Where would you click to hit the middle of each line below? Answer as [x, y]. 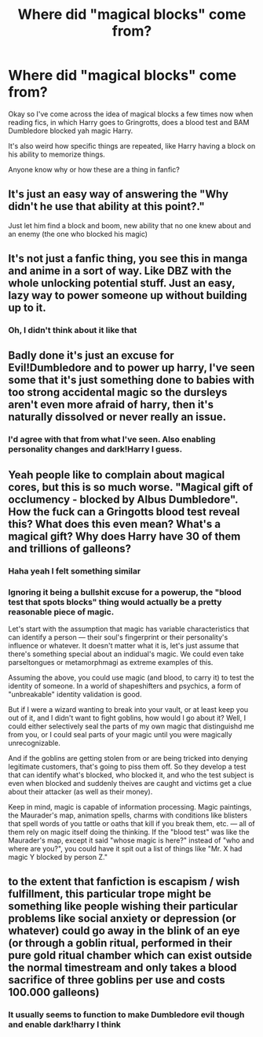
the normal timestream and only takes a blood [122, 968]
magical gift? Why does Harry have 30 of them [124, 536]
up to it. [27, 308]
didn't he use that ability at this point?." [107, 207]
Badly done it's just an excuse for [91, 356]
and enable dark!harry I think [65, 1024]
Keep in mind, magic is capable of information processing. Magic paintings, [130, 806]
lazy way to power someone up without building [128, 295]
